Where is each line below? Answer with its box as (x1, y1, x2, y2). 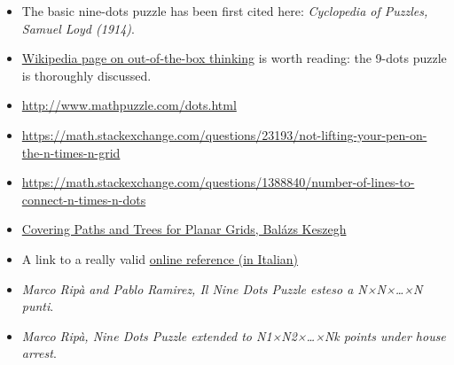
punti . (21, 297, 54, 315)
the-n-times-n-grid (21, 143, 121, 161)
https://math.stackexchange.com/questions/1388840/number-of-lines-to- (21, 173, 415, 191)
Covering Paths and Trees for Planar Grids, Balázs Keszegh (21, 220, 347, 238)
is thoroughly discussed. (21, 66, 152, 84)
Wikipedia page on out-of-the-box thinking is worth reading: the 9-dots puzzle (21, 49, 447, 67)
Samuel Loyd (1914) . (21, 19, 135, 37)
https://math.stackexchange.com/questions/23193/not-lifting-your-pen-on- (21, 125, 427, 144)
